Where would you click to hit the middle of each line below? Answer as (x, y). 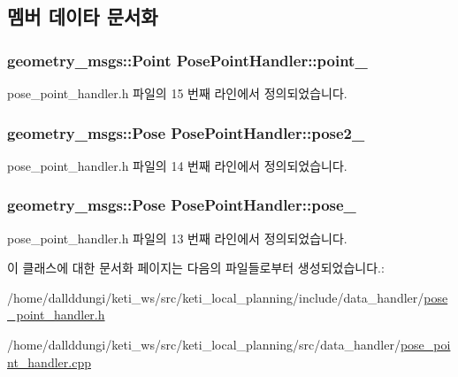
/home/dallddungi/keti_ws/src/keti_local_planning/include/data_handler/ (216, 297)
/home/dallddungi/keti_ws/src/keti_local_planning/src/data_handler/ (204, 344)
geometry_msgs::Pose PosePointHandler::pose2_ (186, 132)
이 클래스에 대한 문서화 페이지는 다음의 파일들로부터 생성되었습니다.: (196, 268)
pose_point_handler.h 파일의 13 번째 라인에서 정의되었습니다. (177, 238)
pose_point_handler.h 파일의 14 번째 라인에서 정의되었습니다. (177, 165)
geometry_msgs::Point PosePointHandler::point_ (187, 60)
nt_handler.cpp (49, 362)
